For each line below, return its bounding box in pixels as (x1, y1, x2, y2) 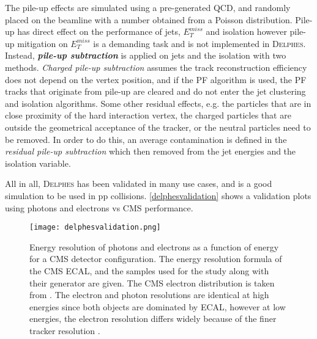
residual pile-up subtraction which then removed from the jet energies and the (5, 145, 296, 158)
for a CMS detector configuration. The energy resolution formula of (29, 252, 282, 265)
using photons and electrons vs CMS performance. (5, 201, 193, 214)
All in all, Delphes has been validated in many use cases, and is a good (5, 177, 272, 190)
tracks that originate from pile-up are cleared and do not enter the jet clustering (5, 85, 306, 98)
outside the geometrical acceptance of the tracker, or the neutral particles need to (5, 120, 311, 133)
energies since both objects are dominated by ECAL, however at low (29, 300, 286, 313)
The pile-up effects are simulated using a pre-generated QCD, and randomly (5, 1, 291, 13)
